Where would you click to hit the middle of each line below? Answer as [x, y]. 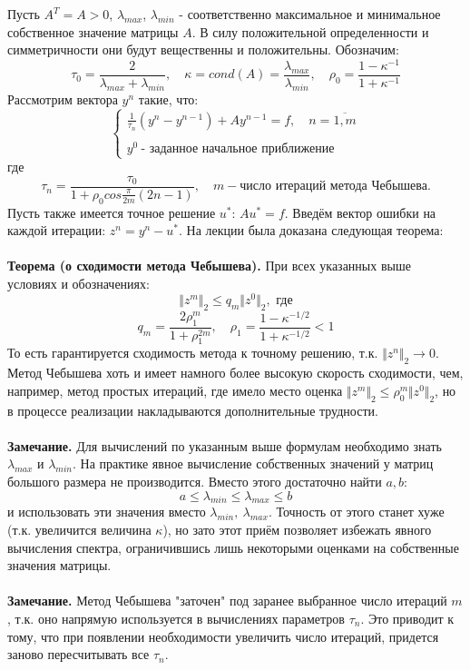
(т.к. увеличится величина [79, 529]
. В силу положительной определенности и [310, 31]
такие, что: [168, 99]
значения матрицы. [59, 565]
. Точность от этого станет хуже [356, 512]
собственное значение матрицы [93, 31]
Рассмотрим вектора [63, 99]
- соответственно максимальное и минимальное [310, 14]
